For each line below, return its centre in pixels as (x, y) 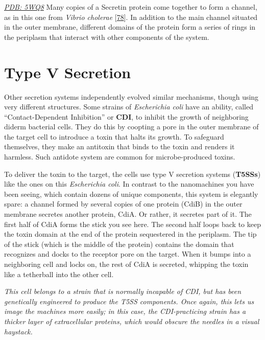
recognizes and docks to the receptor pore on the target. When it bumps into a (128, 254)
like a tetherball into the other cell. (59, 274)
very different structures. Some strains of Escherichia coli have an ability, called (129, 107)
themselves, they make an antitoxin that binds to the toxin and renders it (119, 146)
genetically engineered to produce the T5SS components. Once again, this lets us (129, 301)
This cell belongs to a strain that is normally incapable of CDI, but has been (123, 291)
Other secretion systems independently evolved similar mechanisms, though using (131, 96)
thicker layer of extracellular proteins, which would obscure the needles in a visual (132, 321)
